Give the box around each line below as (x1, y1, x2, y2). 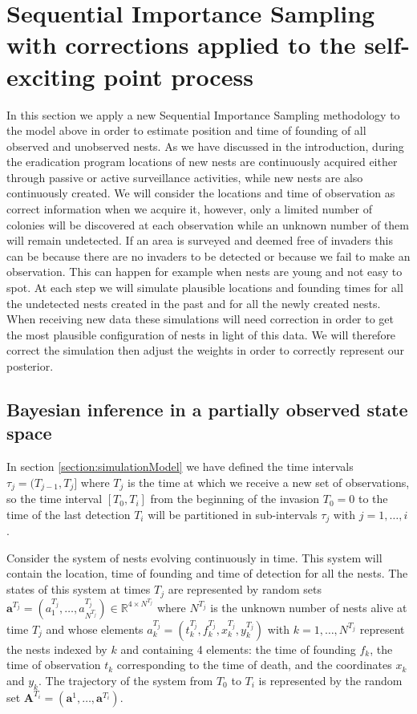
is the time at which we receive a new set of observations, (128, 473, 410, 490)
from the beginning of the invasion (150, 490, 320, 507)
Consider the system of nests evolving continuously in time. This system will (6, 549, 383, 566)
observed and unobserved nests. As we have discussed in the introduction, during (6, 137, 404, 154)
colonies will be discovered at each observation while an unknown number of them (6, 216, 409, 233)
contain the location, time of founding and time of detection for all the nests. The (6, 565, 408, 582)
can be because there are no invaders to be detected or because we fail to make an (6, 247, 411, 264)
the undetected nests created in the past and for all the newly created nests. (6, 294, 381, 311)
